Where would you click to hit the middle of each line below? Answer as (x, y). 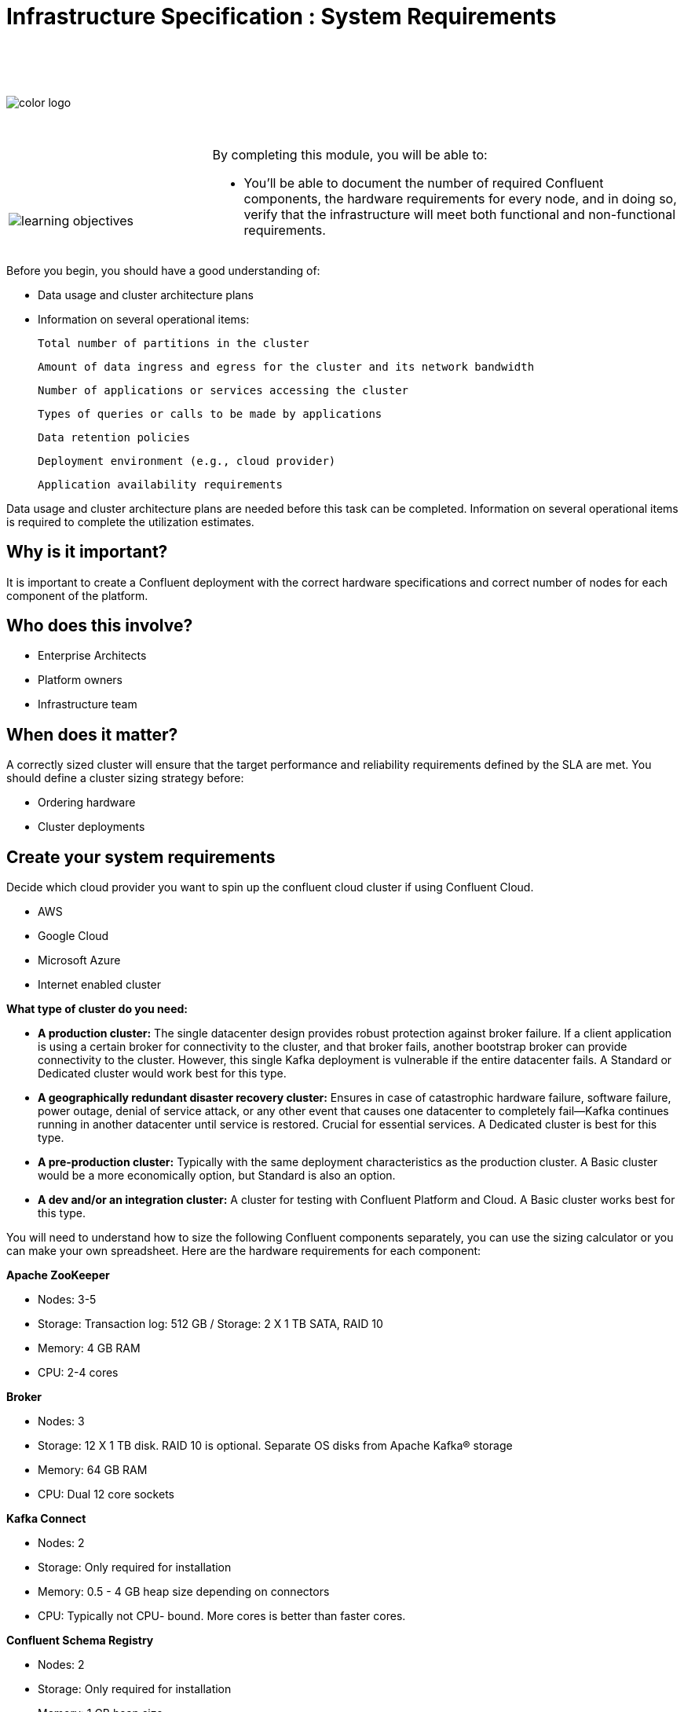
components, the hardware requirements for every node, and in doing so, (460, 198)
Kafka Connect (46, 1519)
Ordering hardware (87, 803)
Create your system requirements (141, 857)
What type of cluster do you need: (97, 1009)
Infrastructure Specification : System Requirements (282, 16)
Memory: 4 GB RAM (89, 1348)
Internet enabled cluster (99, 985)
